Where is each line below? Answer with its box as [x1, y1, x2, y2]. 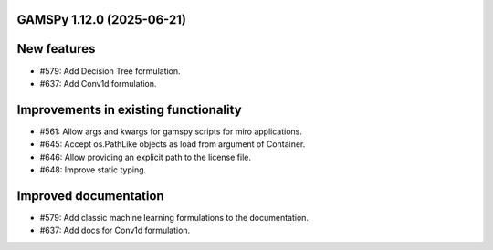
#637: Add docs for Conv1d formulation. [39, 224, 191, 236]
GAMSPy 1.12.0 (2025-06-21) [16, 12, 187, 27]
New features [16, 41, 96, 57]
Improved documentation [16, 188, 164, 203]
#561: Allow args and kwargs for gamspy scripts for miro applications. [39, 126, 303, 137]
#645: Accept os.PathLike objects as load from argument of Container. [39, 139, 306, 150]
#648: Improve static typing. [39, 164, 147, 175]
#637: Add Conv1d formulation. [39, 78, 157, 89]
